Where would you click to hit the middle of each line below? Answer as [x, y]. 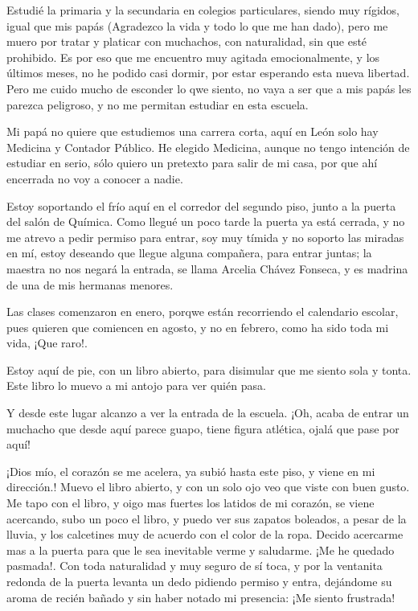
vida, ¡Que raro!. [47, 343]
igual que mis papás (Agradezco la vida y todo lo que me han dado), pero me [197, 25]
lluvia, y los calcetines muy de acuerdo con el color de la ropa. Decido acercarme [205, 534]
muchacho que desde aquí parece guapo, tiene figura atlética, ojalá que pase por [203, 428]
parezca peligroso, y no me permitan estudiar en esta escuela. [158, 104]
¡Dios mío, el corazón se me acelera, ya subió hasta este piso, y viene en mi [191, 471]
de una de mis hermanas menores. [90, 284]
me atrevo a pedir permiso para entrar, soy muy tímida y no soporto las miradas [205, 237]
